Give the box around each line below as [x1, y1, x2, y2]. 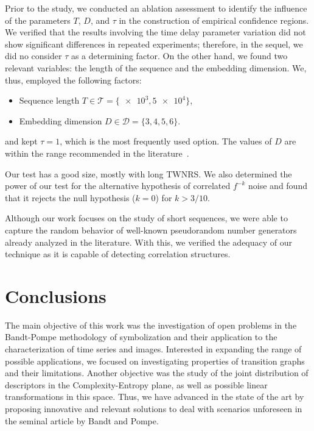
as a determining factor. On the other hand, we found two [71, 49, 288, 62]
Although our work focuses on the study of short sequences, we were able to [5, 212, 288, 224]
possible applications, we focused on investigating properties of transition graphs [5, 354, 305, 367]
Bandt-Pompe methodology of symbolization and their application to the [5, 330, 277, 343]
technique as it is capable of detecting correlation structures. [5, 248, 231, 260]
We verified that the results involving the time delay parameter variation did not [5, 26, 306, 38]
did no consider [5, 49, 62, 62]
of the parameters [5, 13, 71, 26]
